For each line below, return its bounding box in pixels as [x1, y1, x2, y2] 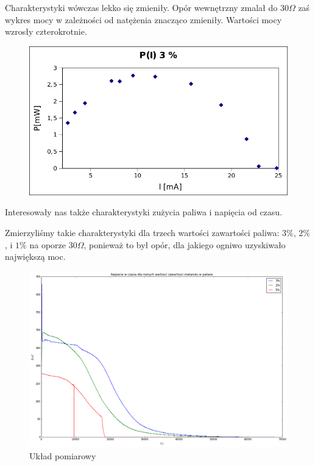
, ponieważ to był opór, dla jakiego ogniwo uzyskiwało [83, 238, 286, 251]
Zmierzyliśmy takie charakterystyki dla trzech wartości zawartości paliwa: [5, 226, 280, 239]
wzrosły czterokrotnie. [5, 25, 87, 38]
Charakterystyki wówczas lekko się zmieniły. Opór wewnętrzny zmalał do [5, 1, 278, 13]
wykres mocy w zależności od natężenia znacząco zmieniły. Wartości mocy [5, 13, 282, 26]
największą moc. [5, 250, 66, 263]
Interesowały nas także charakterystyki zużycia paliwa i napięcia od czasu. [5, 206, 283, 218]
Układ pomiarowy [29, 449, 96, 462]
